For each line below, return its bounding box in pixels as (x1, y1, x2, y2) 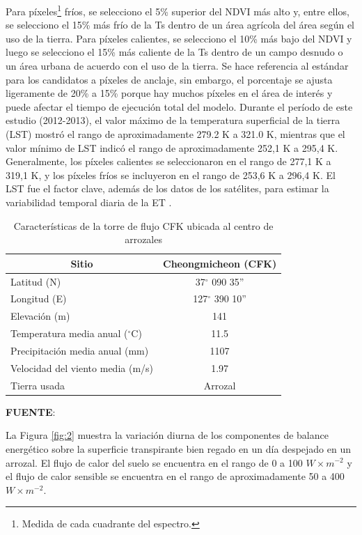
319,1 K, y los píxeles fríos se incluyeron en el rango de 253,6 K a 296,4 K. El (6, 167, 336, 182)
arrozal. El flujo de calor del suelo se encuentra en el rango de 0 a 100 (6, 455, 303, 470)
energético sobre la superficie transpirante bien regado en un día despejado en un (6, 441, 352, 456)
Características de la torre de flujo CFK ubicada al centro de (13, 218, 274, 233)
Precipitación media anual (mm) (10, 343, 149, 357)
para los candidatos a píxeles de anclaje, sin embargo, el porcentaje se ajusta (6, 72, 333, 86)
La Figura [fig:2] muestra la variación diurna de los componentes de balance (6, 428, 329, 442)
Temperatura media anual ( (10, 326, 128, 341)
